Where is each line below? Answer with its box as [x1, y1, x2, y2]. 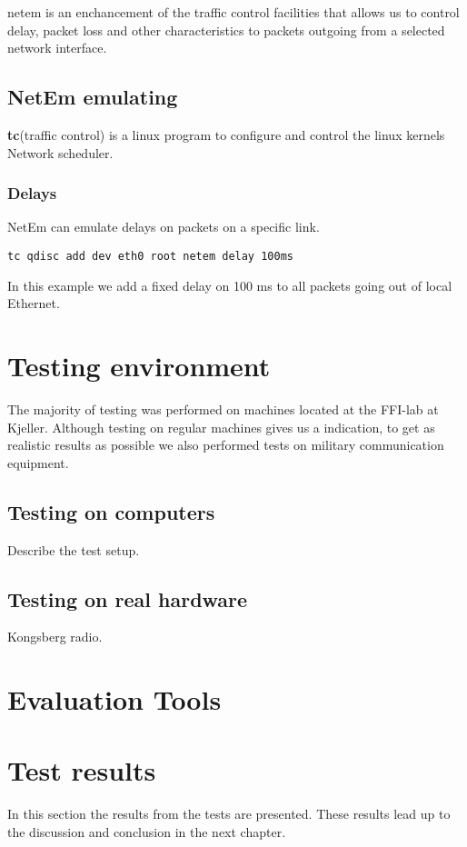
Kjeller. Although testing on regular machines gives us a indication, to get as [7, 417, 435, 436]
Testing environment [7, 347, 271, 384]
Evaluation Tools [7, 681, 222, 718]
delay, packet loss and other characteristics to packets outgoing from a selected [7, 20, 445, 39]
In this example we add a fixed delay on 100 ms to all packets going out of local [7, 275, 452, 294]
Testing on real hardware [7, 584, 248, 613]
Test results [7, 752, 156, 789]
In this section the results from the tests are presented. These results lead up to [7, 804, 451, 823]
